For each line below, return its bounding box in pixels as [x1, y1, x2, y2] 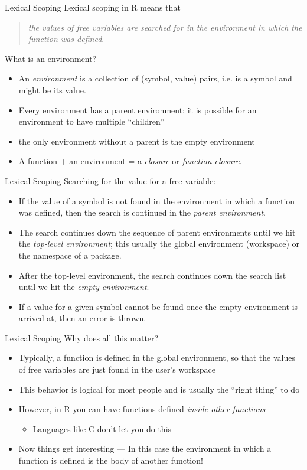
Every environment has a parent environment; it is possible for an [18, 103, 257, 116]
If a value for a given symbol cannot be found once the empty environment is [18, 300, 298, 312]
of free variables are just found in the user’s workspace [18, 363, 215, 376]
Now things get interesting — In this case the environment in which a [18, 442, 272, 455]
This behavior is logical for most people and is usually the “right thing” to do [18, 383, 300, 395]
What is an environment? [5, 52, 97, 64]
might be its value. [18, 83, 86, 96]
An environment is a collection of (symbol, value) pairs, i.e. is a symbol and [18, 72, 292, 84]
